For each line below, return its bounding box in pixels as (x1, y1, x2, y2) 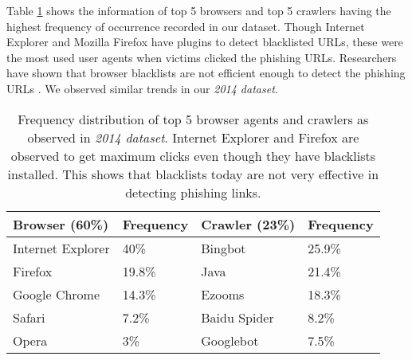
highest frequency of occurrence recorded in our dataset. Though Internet (6, 18, 365, 34)
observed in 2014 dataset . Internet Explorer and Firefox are (27, 127, 359, 147)
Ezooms (201, 284, 245, 303)
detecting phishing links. (125, 182, 261, 202)
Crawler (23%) (201, 214, 296, 233)
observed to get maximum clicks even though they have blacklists (10, 146, 375, 165)
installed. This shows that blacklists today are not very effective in (7, 164, 379, 183)
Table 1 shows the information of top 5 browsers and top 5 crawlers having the (6, 2, 391, 18)
